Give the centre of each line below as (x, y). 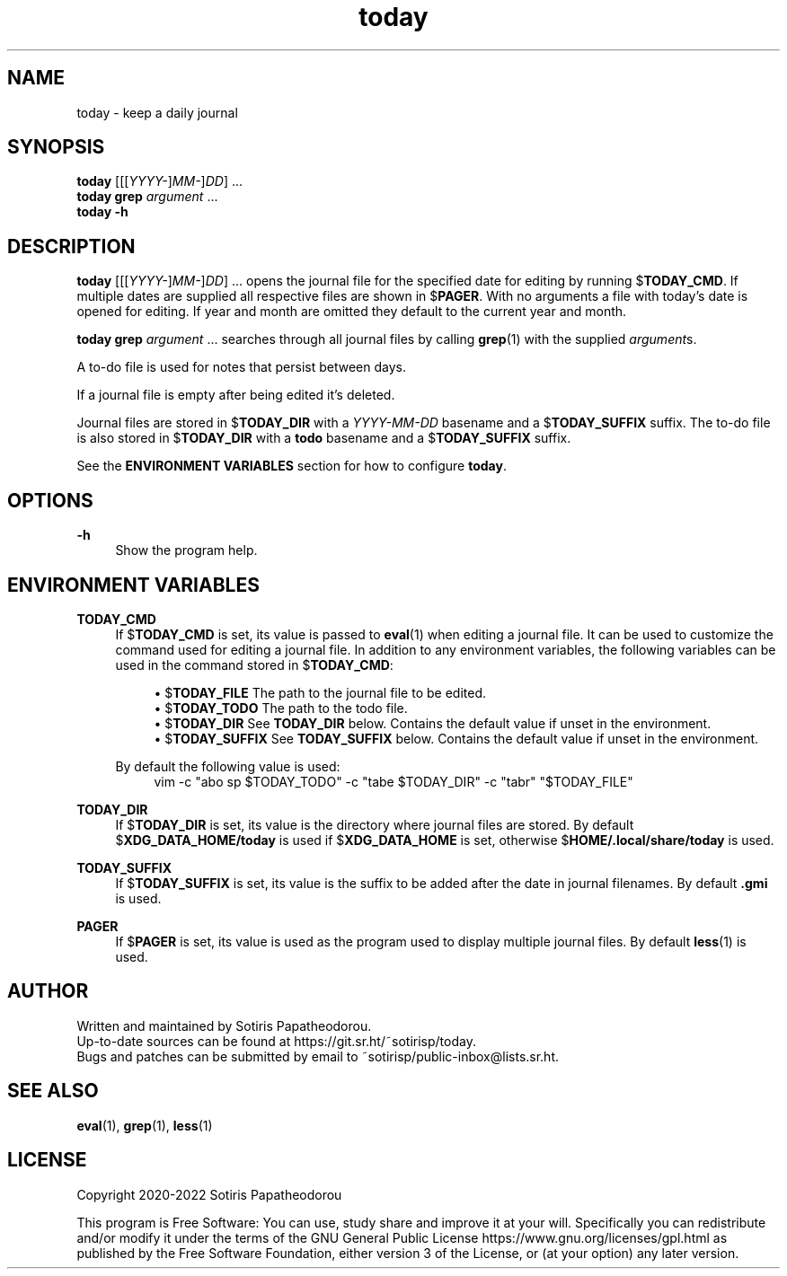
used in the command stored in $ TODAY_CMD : (254, 664)
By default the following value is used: (228, 766)
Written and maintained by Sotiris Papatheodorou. (224, 1025)
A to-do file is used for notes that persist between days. (241, 367)
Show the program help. (186, 550)
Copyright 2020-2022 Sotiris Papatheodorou (209, 1194)
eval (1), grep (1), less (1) (145, 1125)
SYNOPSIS (56, 147)
